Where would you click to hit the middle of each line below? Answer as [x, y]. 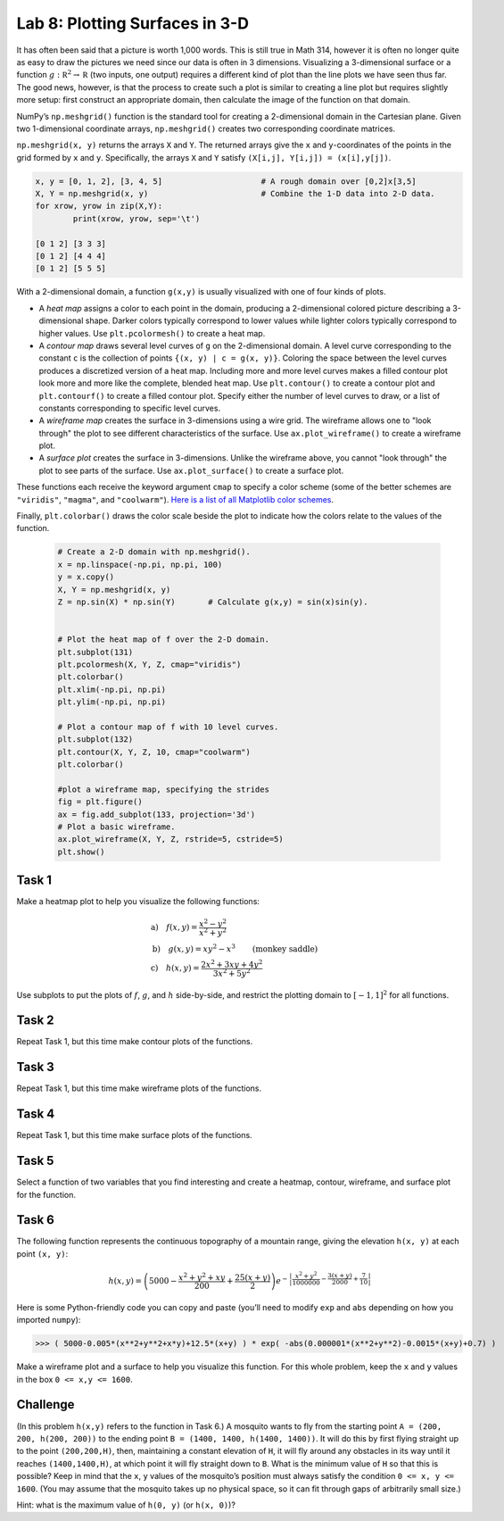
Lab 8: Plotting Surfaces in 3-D [133, 23]
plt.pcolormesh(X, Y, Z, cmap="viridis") [149, 664]
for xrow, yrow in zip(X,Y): [99, 206]
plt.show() [81, 852]
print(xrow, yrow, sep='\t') [136, 218]
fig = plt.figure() [100, 802]
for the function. [46, 1194]
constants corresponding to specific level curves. [130, 408]
